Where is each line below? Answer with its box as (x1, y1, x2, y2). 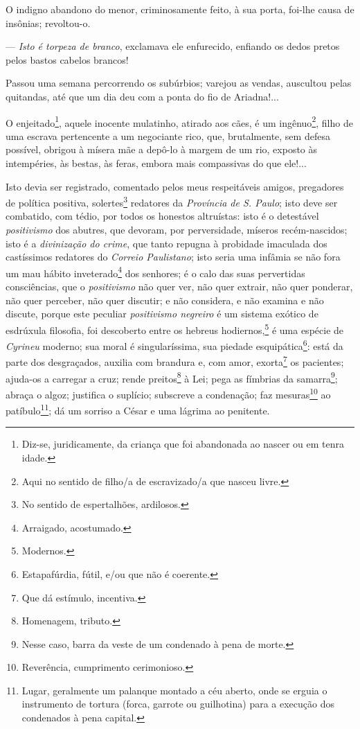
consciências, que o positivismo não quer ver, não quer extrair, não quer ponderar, (6, 279, 353, 294)
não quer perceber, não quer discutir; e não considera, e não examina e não (6, 292, 324, 307)
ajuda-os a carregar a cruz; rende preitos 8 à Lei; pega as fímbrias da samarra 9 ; (6, 369, 338, 385)
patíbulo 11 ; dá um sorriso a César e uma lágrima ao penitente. (6, 401, 270, 417)
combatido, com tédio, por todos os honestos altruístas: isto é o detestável (6, 209, 319, 223)
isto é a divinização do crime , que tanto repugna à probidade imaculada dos (6, 236, 327, 250)
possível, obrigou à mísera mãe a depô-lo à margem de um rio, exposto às (6, 142, 318, 157)
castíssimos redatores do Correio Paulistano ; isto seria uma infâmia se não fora (6, 249, 341, 264)
